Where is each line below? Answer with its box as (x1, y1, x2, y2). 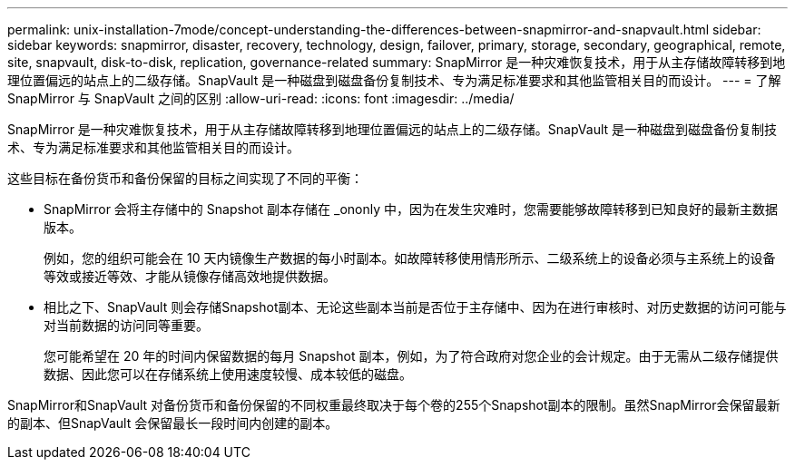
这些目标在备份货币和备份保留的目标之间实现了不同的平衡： (7, 170, 363, 186)
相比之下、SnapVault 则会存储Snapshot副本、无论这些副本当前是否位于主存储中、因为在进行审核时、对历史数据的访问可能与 (44, 299, 787, 315)
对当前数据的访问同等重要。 (44, 317, 209, 333)
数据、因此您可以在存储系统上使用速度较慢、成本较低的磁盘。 (44, 366, 412, 382)
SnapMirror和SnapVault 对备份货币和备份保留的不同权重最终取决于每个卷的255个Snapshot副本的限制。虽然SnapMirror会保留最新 (7, 397, 780, 413)
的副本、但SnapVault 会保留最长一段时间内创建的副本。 (7, 415, 339, 431)
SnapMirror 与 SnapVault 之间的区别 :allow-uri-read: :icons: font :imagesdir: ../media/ (7, 91, 515, 106)
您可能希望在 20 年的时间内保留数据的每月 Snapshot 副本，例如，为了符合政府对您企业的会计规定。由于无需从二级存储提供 (44, 348, 779, 364)
